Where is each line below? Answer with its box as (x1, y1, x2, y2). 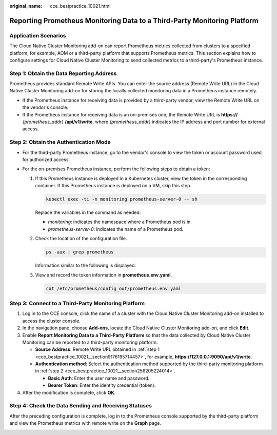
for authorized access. (22, 156, 70, 163)
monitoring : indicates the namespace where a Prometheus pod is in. (48, 219, 192, 225)
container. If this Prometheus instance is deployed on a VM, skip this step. (35, 183, 192, 189)
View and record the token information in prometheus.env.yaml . (35, 272, 172, 278)
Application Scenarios (9, 32, 66, 39)
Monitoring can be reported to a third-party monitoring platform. (22, 339, 159, 345)
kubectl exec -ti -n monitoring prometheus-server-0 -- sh (46, 196, 197, 202)
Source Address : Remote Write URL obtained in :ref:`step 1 (35, 346, 160, 352)
